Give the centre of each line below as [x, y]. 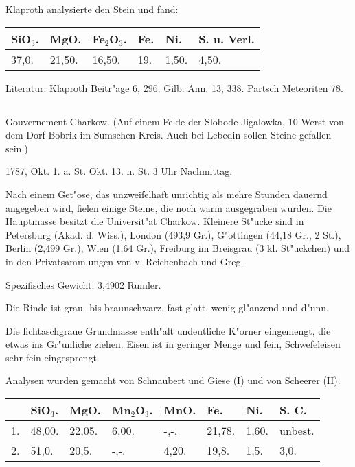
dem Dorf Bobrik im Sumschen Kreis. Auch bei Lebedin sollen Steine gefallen [169, 135]
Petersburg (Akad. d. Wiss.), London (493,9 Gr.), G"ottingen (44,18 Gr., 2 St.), [173, 234]
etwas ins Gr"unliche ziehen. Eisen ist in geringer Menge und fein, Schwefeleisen [173, 344]
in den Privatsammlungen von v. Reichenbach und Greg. [125, 261]
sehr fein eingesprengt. [53, 357]
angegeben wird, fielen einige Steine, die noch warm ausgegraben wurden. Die [169, 207]
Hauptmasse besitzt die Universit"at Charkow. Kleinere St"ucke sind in [155, 221]
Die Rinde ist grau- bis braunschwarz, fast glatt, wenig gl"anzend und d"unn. [167, 308]
